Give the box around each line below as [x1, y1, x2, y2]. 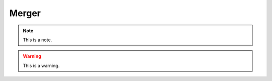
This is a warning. [23, 62, 60, 68]
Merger [9, 8, 41, 19]
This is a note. [23, 37, 52, 43]
